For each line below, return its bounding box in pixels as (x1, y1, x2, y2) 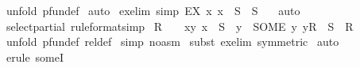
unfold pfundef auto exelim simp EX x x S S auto (6, 2, 300, 18)
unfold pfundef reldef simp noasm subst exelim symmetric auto (6, 33, 339, 50)
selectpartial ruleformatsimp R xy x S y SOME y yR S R (6, 17, 354, 34)
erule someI (6, 48, 64, 65)
